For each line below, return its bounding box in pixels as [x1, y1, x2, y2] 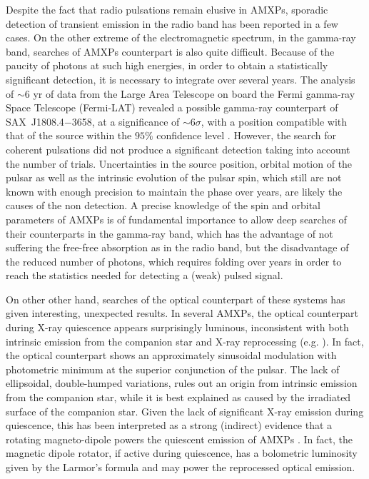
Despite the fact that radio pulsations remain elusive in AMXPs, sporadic [6, 2, 328, 16]
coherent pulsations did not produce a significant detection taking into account [6, 141, 350, 156]
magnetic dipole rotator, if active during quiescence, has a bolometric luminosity [6, 445, 358, 460]
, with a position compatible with [201, 114, 348, 128]
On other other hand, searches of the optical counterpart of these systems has [6, 291, 345, 306]
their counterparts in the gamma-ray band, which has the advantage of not [6, 226, 333, 241]
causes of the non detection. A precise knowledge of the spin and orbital [6, 198, 320, 213]
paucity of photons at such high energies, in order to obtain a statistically [6, 58, 328, 73]
